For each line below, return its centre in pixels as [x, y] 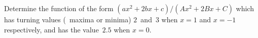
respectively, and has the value [51, 29]
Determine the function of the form [59, 8]
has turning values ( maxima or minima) [68, 19]
